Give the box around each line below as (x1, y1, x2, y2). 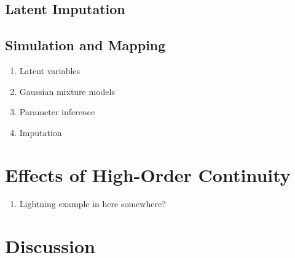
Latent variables (19, 64, 81, 77)
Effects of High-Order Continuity (5, 162, 291, 187)
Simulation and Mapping (5, 36, 166, 55)
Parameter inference (19, 105, 95, 118)
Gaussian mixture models (19, 85, 115, 97)
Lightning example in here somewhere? (19, 197, 166, 210)
